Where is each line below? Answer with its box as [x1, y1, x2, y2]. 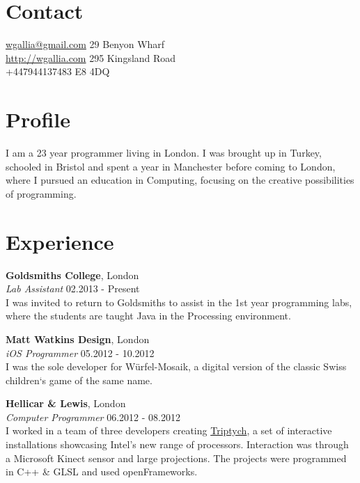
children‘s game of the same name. [6, 372, 152, 387]
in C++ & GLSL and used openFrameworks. [6, 464, 198, 479]
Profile [6, 105, 70, 134]
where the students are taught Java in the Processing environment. [6, 308, 291, 323]
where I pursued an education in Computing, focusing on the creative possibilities [6, 173, 354, 187]
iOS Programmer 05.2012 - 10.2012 [6, 345, 155, 360]
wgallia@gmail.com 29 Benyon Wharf [6, 37, 165, 52]
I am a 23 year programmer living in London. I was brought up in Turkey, [6, 145, 322, 160]
